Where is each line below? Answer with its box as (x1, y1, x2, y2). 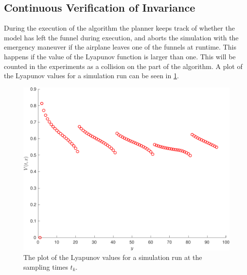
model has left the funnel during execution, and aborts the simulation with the (4, 32, 239, 42)
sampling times (23, 261, 68, 272)
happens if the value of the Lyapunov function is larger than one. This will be (4, 51, 236, 61)
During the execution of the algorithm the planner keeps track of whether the (4, 23, 235, 33)
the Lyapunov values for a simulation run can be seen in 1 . (4, 70, 179, 81)
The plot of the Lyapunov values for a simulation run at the (23, 252, 202, 262)
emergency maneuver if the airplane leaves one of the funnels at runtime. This (4, 42, 236, 52)
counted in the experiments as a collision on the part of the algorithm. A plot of (4, 61, 243, 71)
